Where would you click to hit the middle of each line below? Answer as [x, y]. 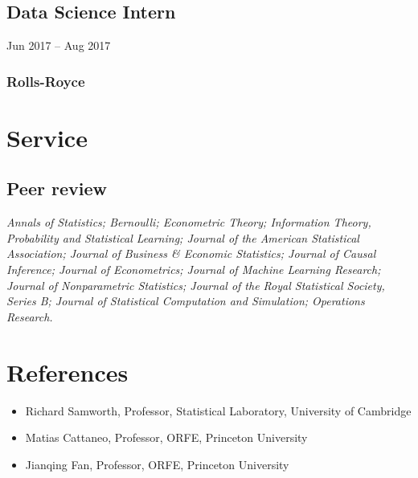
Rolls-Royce [46, 81]
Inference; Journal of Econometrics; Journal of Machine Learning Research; [194, 269]
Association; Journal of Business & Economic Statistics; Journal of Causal [191, 253]
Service [47, 137]
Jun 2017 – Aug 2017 [59, 45]
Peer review [57, 188]
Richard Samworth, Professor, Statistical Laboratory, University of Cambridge [218, 410]
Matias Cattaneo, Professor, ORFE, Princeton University [166, 437]
